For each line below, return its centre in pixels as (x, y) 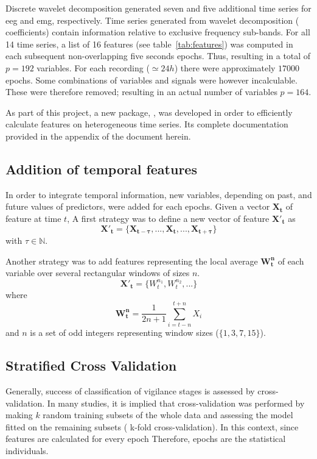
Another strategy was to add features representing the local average (132, 261)
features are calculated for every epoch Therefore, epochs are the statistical (146, 439)
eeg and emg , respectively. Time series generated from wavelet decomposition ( (152, 20)
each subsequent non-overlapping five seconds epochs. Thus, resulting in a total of (158, 56)
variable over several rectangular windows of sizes (98, 273)
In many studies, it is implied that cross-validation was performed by (176, 403)
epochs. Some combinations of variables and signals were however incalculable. (152, 80)
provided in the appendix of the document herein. (98, 136)
